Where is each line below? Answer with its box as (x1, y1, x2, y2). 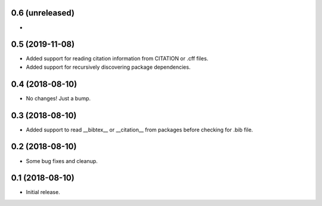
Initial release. (26, 189, 60, 196)
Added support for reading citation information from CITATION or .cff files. (26, 55, 209, 62)
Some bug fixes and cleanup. (26, 157, 98, 164)
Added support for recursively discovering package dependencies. (26, 63, 191, 70)
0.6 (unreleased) (11, 8, 75, 18)
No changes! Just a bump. (26, 94, 91, 102)
